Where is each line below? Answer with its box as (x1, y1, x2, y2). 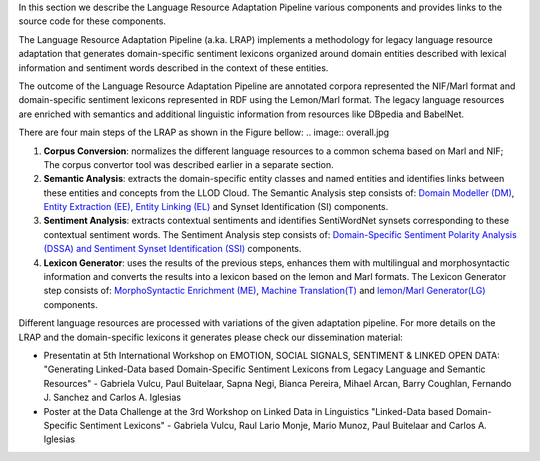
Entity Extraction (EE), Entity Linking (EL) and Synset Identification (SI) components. (43, 201, 389, 213)
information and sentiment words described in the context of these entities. (18, 61, 329, 74)
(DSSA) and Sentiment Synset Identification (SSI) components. (43, 243, 302, 255)
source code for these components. (18, 15, 167, 27)
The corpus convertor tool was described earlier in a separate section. (43, 158, 334, 170)
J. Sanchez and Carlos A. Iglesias (43, 391, 182, 404)
